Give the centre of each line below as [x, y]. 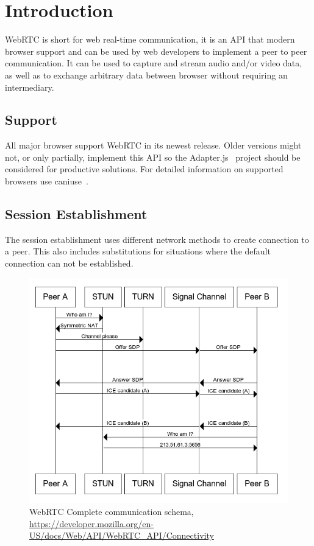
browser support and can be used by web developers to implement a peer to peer [156, 51]
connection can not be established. [69, 263]
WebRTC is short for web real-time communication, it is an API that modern [150, 39]
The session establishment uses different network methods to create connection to [157, 239]
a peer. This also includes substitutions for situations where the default [138, 251]
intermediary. [30, 87]
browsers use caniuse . [47, 181]
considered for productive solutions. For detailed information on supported [144, 169]
